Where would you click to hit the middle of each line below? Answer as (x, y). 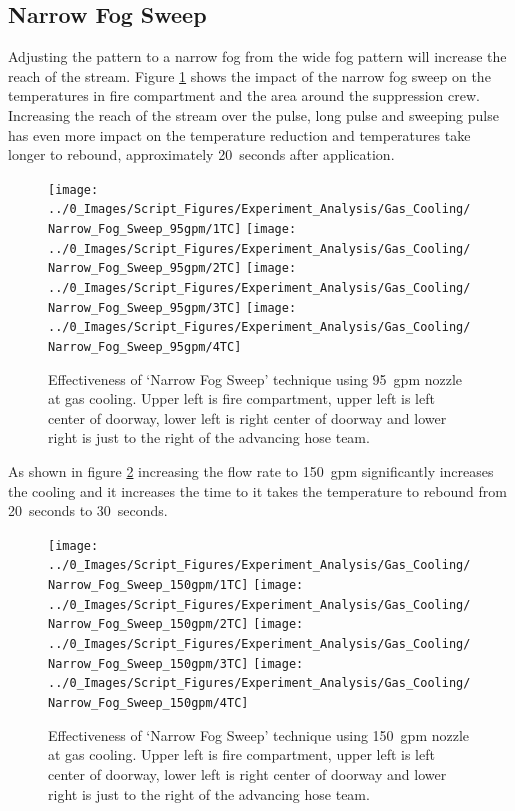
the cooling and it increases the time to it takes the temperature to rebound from (257, 490)
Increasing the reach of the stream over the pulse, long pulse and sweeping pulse (253, 114)
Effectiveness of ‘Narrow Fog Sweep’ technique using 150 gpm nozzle (259, 734)
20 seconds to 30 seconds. (88, 510)
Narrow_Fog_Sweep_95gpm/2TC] (145, 268)
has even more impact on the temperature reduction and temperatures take (239, 134)
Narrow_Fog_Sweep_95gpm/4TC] (145, 347)
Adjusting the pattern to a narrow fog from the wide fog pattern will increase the (257, 56)
